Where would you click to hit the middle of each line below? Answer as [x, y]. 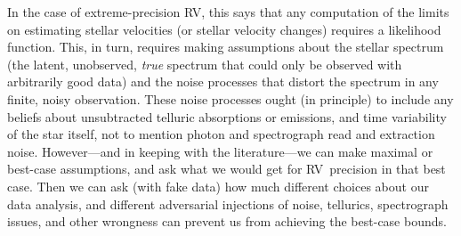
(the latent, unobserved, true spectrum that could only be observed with [205, 64]
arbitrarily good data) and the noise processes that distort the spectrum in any [223, 81]
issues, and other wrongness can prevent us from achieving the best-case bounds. [227, 221]
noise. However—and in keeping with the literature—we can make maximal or [220, 151]
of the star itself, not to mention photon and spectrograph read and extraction [221, 134]
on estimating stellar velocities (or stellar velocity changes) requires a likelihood [224, 29]
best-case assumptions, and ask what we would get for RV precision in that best [226, 169]
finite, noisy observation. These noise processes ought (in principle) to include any [230, 98]
